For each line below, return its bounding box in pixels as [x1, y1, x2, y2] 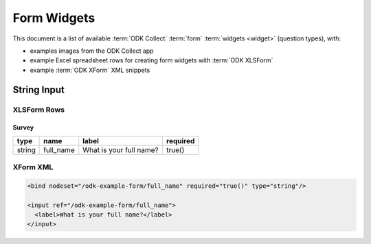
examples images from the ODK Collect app [30, 47, 154, 55]
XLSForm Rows [12, 105, 65, 114]
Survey [12, 123, 34, 132]
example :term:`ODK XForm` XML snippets [30, 66, 150, 74]
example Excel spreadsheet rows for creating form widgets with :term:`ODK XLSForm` [30, 56, 273, 64]
